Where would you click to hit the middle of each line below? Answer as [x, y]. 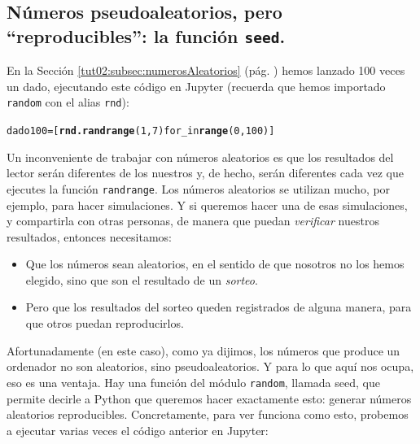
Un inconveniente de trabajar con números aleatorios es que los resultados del [200, 157]
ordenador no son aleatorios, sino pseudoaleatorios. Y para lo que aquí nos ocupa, [210, 366]
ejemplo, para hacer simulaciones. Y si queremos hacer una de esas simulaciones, [207, 205]
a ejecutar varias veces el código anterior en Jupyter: [138, 430]
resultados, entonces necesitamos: [89, 236]
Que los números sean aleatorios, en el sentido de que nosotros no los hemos [215, 264]
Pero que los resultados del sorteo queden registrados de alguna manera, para [219, 307]
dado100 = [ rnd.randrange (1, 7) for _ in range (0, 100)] [141, 131]
